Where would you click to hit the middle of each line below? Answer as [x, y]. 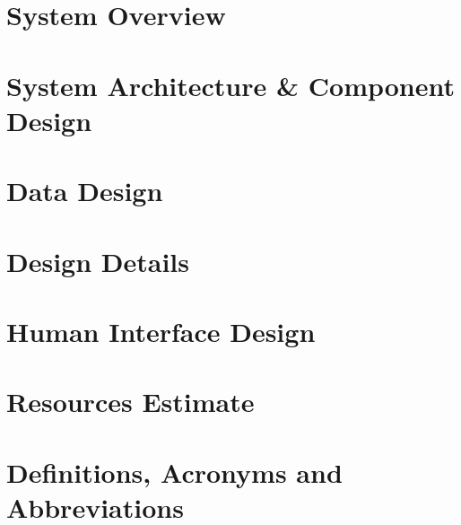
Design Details [98, 261]
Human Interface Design [161, 331]
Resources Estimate [130, 402]
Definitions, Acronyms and [174, 472]
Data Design [85, 191]
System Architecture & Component [230, 85]
